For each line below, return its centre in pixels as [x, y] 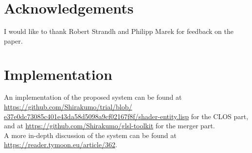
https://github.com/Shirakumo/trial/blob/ [68, 107]
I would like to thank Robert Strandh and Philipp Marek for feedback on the [119, 31]
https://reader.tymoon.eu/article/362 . [61, 145]
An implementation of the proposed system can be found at [93, 97]
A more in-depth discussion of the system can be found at [90, 135]
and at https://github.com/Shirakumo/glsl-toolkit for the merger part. [109, 126]
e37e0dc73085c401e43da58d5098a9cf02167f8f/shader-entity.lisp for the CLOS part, [126, 116]
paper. [13, 40]
